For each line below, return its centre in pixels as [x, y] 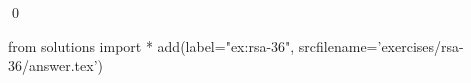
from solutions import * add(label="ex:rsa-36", [151, 45]
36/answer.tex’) [56, 65]
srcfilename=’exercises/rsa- [381, 45]
